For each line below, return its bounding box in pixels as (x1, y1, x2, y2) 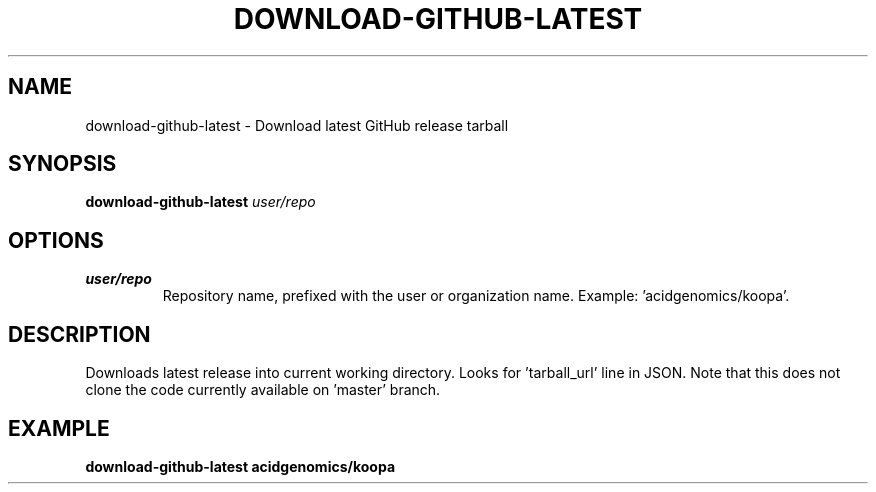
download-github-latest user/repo (85, 193, 316, 211)
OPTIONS (8, 227, 104, 253)
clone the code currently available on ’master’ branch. (85, 381, 441, 399)
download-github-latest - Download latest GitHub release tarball (85, 116, 509, 134)
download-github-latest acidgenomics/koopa (85, 457, 396, 475)
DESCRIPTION (8, 321, 151, 347)
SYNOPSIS (8, 151, 117, 177)
